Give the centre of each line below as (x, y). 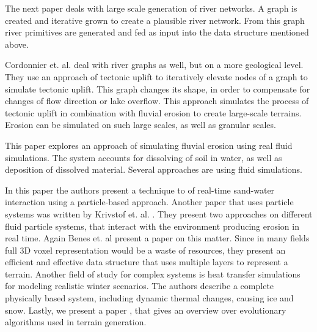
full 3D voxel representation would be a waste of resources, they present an (145, 250)
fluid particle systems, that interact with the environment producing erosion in (152, 226)
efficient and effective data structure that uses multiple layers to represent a (147, 262)
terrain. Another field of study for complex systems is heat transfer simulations (153, 274)
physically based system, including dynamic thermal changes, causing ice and (149, 298)
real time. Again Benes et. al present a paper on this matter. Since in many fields (157, 238)
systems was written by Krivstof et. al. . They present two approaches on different (159, 213)
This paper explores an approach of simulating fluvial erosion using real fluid (149, 145)
